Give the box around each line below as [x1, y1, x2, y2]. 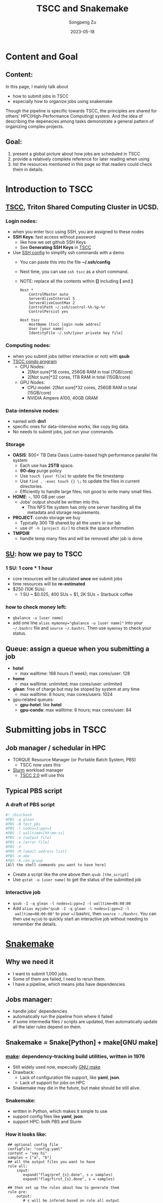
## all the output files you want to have [7, 1159, 96, 1164]
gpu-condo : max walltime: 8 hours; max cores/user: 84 [20, 707, 132, 713]
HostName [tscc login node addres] [29, 322, 102, 327]
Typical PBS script [5, 786, 62, 795]
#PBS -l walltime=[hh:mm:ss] [5, 830, 65, 836]
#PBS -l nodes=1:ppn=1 [5, 826, 52, 831]
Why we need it [5, 958, 54, 966]
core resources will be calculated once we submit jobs [12, 576, 122, 582]
